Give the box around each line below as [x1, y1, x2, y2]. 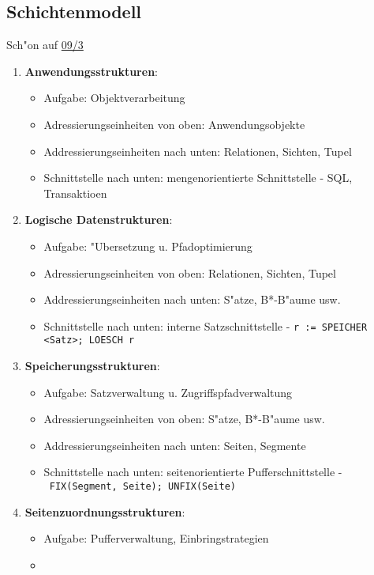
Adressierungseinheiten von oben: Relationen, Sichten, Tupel [43, 264, 336, 281]
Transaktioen [43, 184, 107, 201]
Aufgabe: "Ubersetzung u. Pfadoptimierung [43, 237, 252, 254]
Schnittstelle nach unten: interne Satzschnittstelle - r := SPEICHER [43, 317, 368, 334]
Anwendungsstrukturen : [24, 62, 158, 79]
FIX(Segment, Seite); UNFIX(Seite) [49, 481, 237, 493]
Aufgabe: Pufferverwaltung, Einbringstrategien [43, 530, 269, 547]
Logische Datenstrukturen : [24, 211, 173, 228]
